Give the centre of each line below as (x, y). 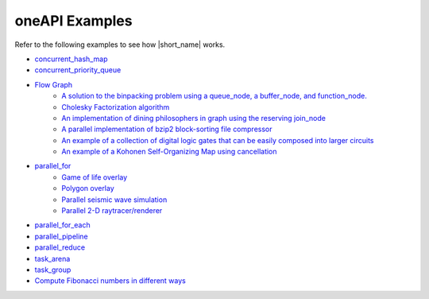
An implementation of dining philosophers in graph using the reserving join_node (193, 118)
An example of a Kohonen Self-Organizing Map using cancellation (169, 152)
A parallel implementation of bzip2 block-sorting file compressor (167, 129)
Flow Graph (54, 84)
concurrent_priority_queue (78, 70)
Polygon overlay (88, 188)
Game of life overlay (95, 177)
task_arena (52, 258)
